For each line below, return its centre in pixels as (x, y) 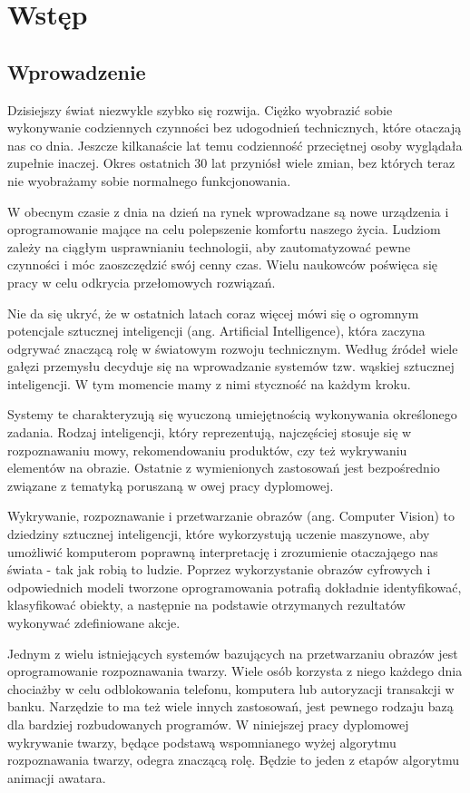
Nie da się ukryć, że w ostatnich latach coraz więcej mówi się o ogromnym (213, 313)
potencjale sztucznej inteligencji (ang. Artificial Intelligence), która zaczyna (216, 331)
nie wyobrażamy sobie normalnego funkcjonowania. (149, 180)
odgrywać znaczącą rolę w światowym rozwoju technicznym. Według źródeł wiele (233, 348)
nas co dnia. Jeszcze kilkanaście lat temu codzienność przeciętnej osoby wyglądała (235, 145)
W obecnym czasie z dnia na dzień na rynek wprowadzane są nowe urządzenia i (228, 211)
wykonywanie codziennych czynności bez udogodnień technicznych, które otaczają (235, 127)
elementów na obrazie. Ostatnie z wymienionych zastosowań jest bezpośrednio (224, 468)
